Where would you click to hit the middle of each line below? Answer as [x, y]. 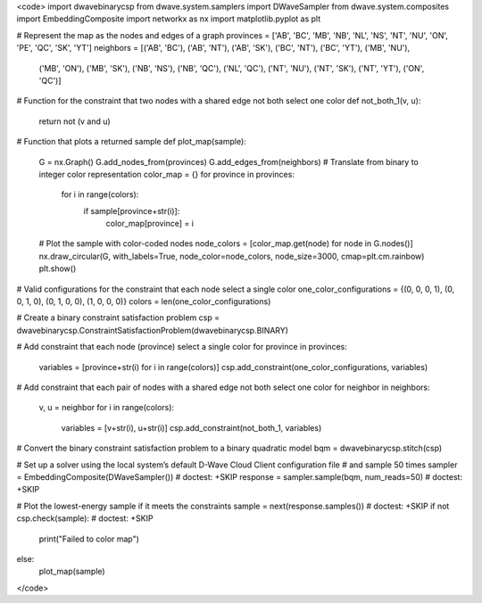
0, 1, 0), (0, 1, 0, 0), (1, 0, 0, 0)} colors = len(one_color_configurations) [144, 301]
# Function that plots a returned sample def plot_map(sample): [132, 142]
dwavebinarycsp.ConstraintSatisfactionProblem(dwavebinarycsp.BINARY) [153, 330]
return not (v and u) [75, 121]
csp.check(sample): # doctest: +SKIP [85, 518]
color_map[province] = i [150, 224]
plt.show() [58, 268]
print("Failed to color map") [89, 539]
